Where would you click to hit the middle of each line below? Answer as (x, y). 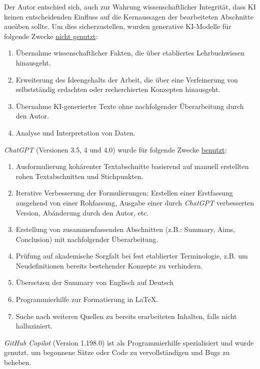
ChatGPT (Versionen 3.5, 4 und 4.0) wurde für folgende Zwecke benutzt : (115, 149)
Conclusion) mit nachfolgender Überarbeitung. (87, 239)
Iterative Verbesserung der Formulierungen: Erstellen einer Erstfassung (124, 193)
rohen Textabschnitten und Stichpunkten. (79, 176)
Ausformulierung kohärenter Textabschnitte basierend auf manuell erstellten (132, 166)
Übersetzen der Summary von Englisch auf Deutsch (95, 282)
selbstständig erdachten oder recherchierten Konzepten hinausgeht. (118, 89)
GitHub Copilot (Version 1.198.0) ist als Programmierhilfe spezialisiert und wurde (129, 342)
